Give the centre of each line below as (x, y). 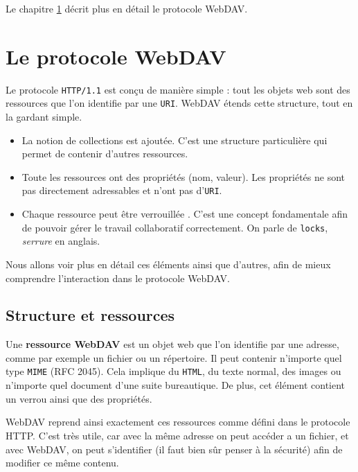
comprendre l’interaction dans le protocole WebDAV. (118, 278)
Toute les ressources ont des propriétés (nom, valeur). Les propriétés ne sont (184, 176)
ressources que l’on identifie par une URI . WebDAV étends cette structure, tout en (179, 103)
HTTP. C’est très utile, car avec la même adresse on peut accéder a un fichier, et (177, 435)
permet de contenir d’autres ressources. (105, 154)
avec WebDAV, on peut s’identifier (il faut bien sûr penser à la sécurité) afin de (174, 449)
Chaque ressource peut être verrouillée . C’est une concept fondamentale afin (185, 214)
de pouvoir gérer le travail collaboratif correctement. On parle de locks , (175, 227)
